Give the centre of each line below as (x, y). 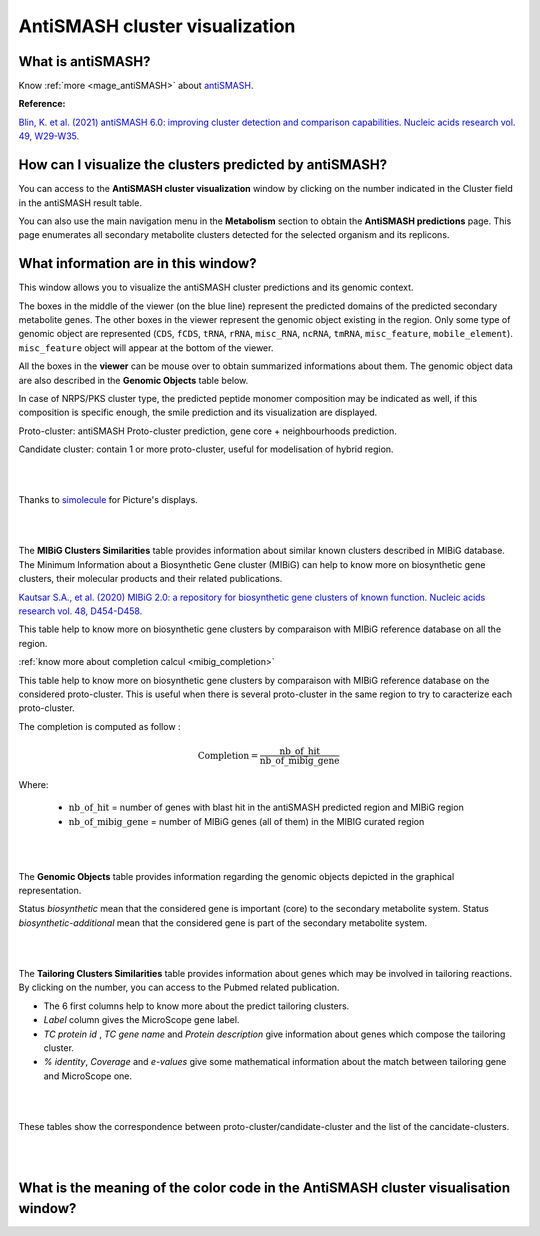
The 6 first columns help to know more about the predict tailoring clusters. (196, 1006)
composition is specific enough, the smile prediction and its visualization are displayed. (198, 412)
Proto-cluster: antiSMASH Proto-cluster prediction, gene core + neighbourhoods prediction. (207, 431)
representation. (50, 891)
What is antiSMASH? (84, 61)
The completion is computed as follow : (99, 726)
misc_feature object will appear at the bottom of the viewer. (146, 347)
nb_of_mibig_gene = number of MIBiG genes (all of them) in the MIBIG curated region (246, 821)
